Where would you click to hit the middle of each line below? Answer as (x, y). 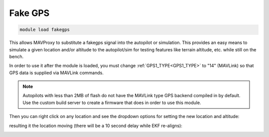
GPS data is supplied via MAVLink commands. (57, 73)
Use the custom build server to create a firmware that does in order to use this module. (112, 103)
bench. (16, 56)
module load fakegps (45, 30)
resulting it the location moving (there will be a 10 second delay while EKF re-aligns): (96, 126)
